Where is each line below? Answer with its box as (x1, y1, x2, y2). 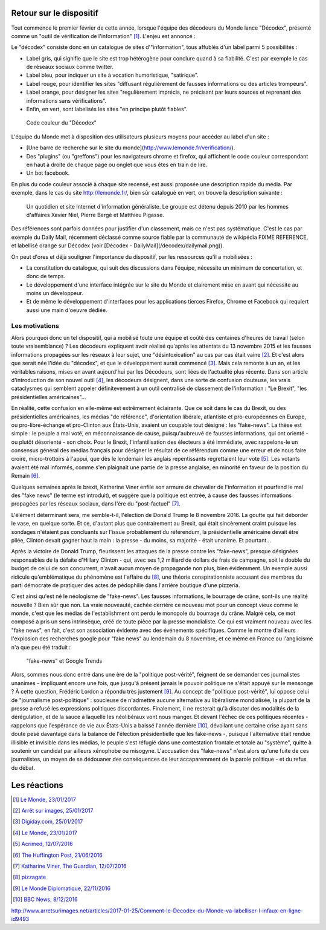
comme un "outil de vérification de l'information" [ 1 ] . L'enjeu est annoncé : (11, 32, 196, 39)
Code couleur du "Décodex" (26, 119, 97, 126)
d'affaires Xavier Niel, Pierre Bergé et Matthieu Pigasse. (26, 211, 164, 218)
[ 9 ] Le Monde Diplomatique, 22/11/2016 (13, 885, 111, 892)
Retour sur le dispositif (11, 8, 99, 18)
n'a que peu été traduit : (11, 643, 71, 651)
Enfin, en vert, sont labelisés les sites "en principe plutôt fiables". (26, 106, 188, 113)
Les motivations (11, 321, 60, 330)
